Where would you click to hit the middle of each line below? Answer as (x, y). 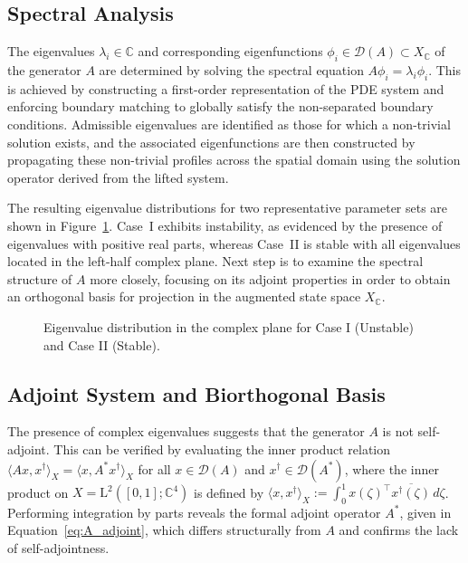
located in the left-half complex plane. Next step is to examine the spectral (215, 261)
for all (154, 468)
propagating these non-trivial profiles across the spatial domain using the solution (234, 160)
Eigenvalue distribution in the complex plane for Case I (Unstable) (229, 326)
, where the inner (392, 468)
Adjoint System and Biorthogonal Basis (196, 393)
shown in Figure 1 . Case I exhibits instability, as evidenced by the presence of (225, 225)
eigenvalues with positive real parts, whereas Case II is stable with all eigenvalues (234, 243)
